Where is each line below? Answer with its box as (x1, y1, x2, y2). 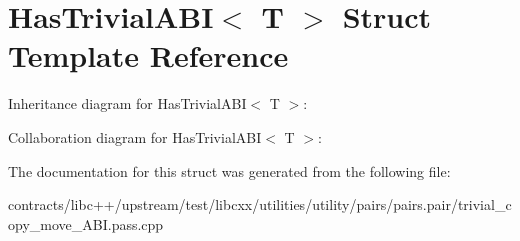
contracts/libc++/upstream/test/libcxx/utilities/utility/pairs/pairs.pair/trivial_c (8, 194, 512, 215)
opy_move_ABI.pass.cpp (8, 213, 164, 234)
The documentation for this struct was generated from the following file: (8, 160, 451, 181)
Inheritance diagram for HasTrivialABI (8, 93, 247, 114)
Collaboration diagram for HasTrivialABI (8, 126, 262, 147)
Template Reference (8, 35, 289, 76)
